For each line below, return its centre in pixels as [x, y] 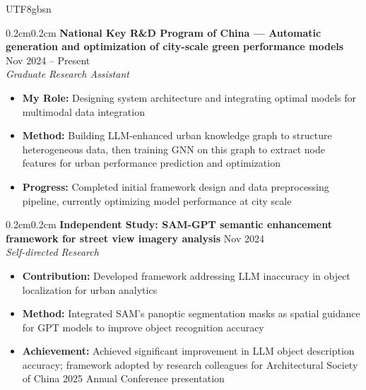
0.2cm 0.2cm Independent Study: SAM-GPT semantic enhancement [169, 224]
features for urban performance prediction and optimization [151, 163]
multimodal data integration [83, 111]
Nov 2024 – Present [48, 60]
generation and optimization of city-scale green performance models [175, 46]
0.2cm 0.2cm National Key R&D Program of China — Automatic [164, 32]
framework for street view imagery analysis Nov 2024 [135, 238]
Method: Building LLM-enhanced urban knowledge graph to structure [177, 135]
